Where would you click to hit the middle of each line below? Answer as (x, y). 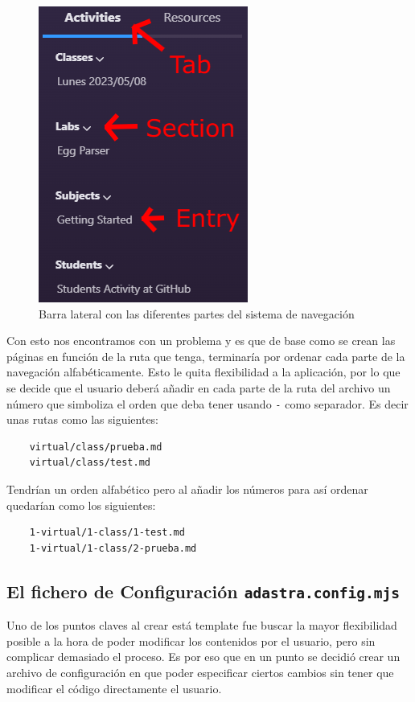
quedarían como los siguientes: (81, 505)
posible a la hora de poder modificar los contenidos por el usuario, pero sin (191, 640)
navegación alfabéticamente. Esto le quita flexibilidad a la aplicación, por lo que (203, 372)
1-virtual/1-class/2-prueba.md (113, 548)
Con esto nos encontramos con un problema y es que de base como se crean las (201, 341)
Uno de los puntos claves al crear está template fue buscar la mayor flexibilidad (202, 625)
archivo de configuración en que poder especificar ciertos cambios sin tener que (200, 672)
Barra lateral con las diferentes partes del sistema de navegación (197, 313)
